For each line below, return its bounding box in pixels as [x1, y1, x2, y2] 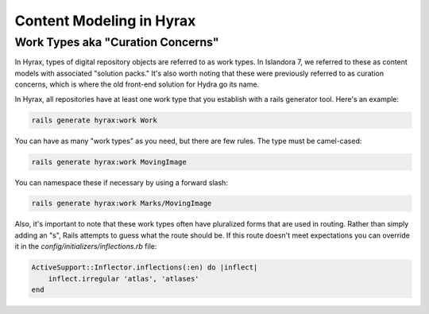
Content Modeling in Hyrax [14, 12, 196, 29]
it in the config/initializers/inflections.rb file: [14, 242, 157, 251]
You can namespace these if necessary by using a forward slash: [14, 177, 228, 187]
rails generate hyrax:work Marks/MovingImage [31, 199, 212, 208]
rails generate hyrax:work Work [31, 115, 158, 125]
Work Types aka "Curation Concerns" [14, 35, 219, 49]
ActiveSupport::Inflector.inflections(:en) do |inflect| [31, 263, 258, 272]
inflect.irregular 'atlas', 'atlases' [48, 274, 199, 283]
